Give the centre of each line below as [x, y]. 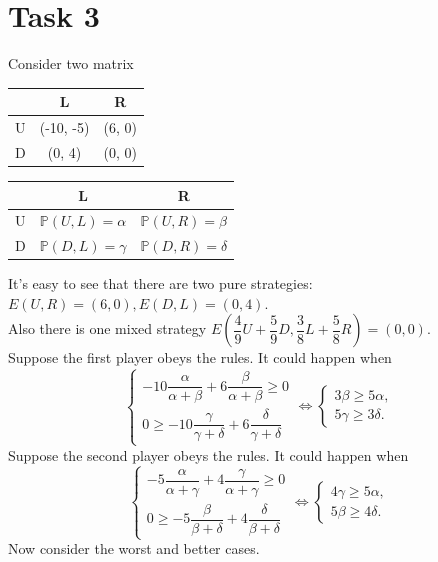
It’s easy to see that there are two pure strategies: [160, 283]
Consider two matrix [71, 63]
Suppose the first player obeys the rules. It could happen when [200, 357]
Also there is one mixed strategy [107, 328]
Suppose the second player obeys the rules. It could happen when [208, 454]
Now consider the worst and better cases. [134, 548]
